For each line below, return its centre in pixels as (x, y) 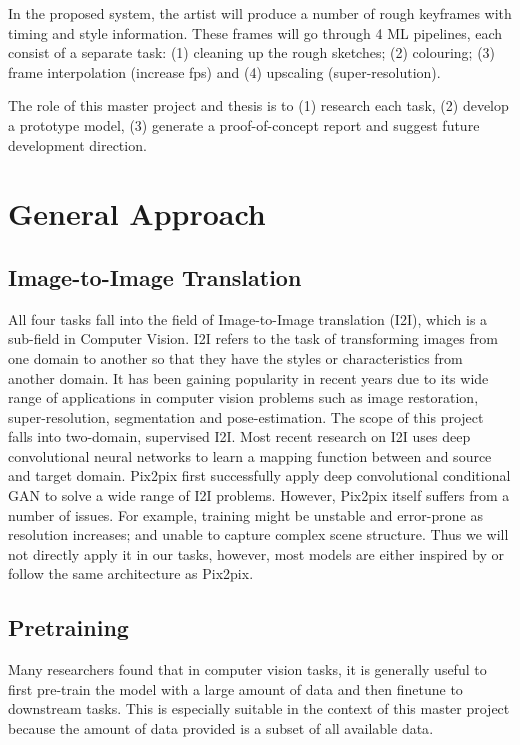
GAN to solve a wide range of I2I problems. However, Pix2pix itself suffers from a (259, 495)
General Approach (137, 213)
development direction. (77, 144)
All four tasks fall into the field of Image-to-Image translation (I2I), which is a (248, 318)
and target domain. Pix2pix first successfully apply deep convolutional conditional (259, 475)
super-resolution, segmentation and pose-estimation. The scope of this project (246, 416)
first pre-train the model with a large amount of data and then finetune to (235, 688)
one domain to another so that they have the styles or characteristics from (235, 357)
